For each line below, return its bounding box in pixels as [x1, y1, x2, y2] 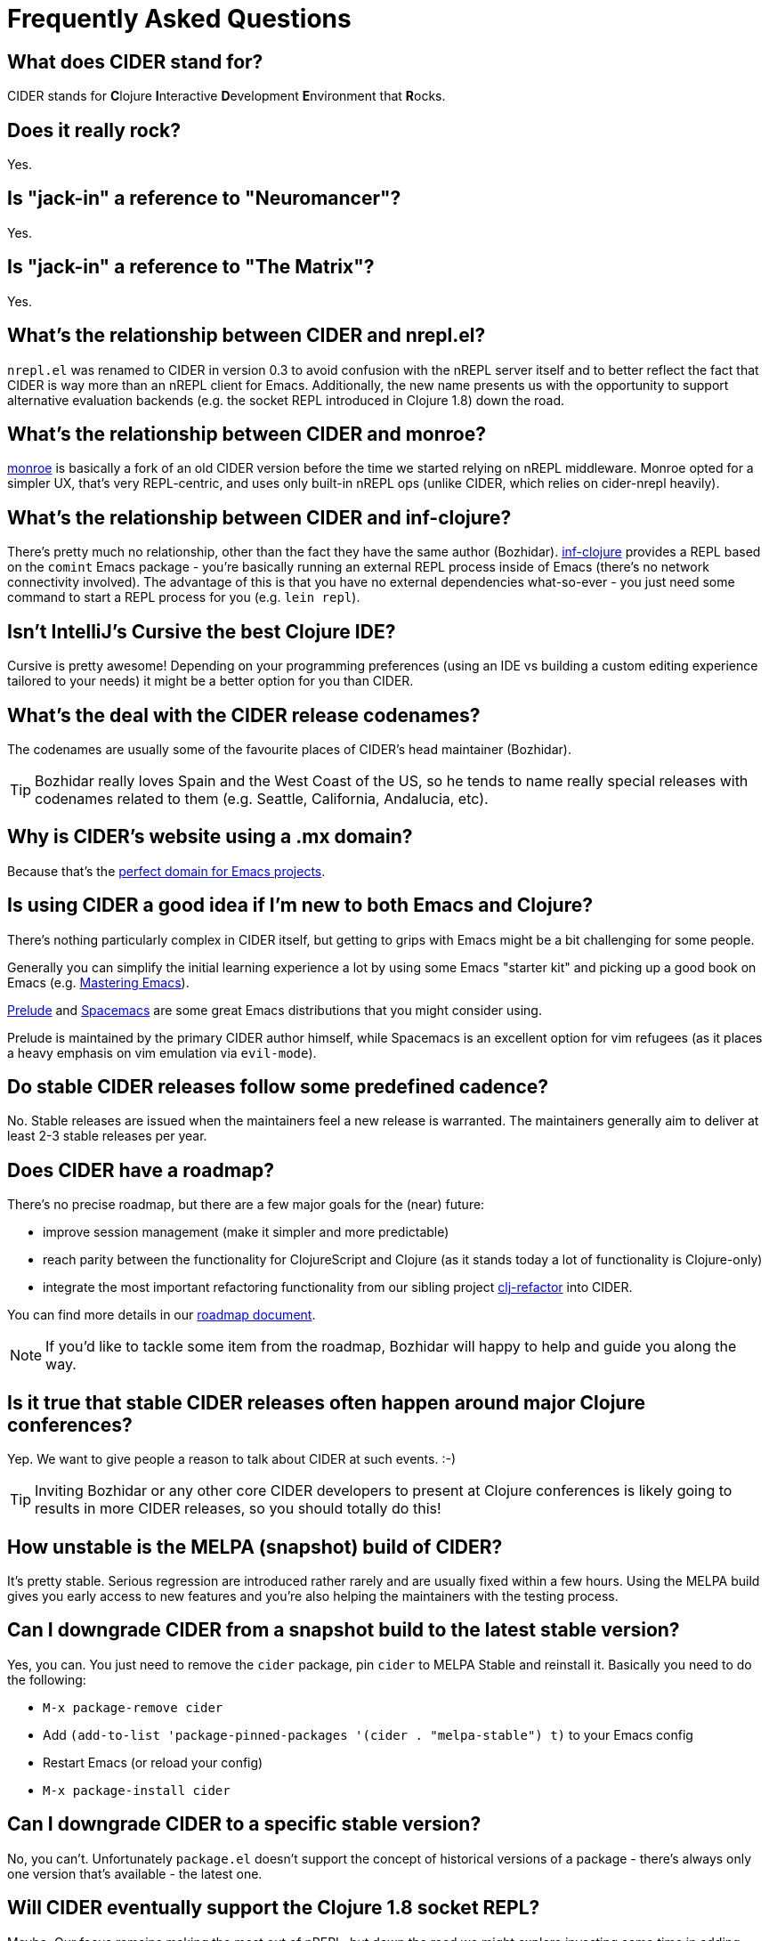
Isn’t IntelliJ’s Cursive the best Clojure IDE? [7, 620, 396, 643]
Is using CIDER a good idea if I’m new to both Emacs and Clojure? [7, 894, 593, 917]
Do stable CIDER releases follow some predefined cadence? [7, 1076, 549, 1099]
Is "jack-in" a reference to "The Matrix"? [7, 256, 375, 279]
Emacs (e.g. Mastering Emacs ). [7, 974, 190, 990]
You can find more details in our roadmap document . [7, 1307, 316, 1323]
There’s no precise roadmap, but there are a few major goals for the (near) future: [7, 1197, 485, 1213]
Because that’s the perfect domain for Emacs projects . [7, 863, 326, 879]
